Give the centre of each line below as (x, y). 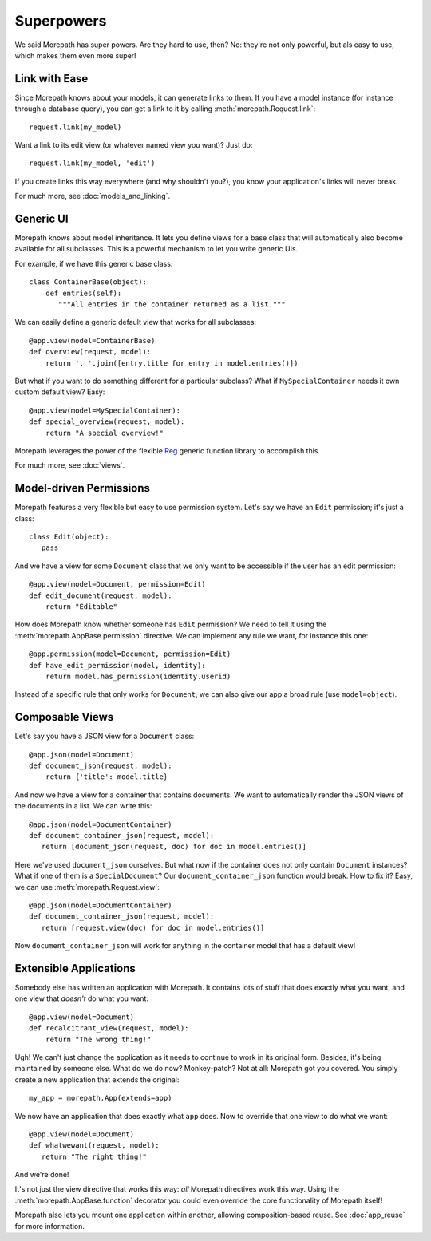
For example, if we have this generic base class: (94, 263)
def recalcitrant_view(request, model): (109, 1028)
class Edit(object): (69, 537)
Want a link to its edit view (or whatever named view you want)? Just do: (134, 145)
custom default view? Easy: (60, 392)
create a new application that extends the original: (97, 1079)
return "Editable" (81, 606)
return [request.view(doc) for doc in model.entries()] (153, 927)
